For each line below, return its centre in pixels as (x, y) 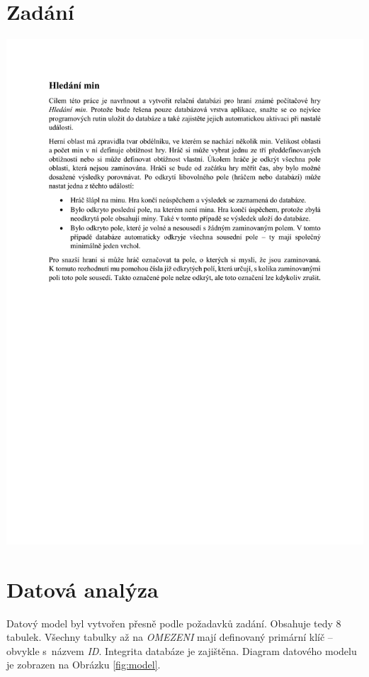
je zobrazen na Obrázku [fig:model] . (84, 665)
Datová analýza (83, 589)
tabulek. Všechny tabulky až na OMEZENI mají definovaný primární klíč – (170, 637)
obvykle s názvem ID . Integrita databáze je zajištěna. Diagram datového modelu (182, 650)
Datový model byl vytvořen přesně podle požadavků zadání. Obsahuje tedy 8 (174, 623)
